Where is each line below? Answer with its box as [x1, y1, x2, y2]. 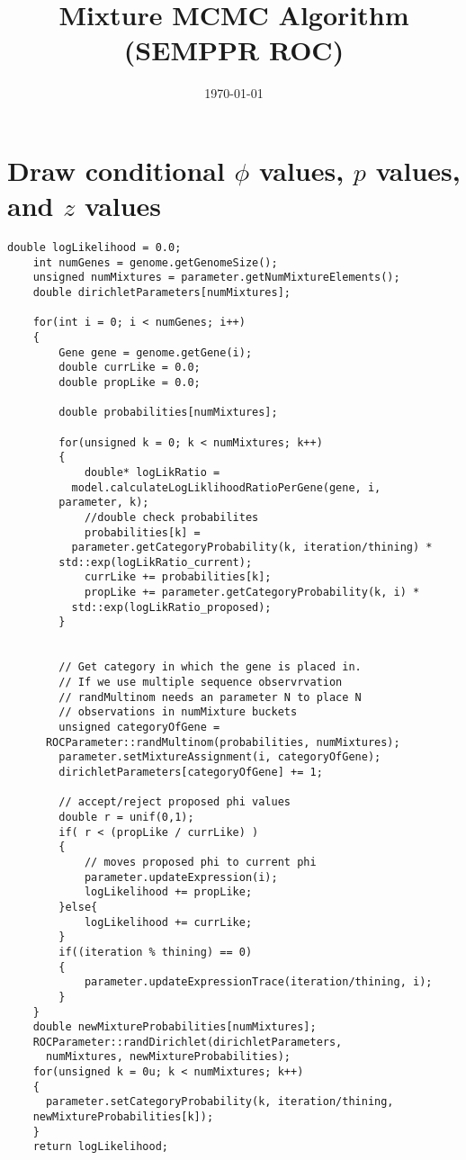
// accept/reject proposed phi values [58, 796, 291, 809]
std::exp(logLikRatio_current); [58, 555, 253, 569]
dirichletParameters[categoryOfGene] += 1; [58, 766, 323, 778]
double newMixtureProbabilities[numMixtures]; [32, 1021, 317, 1034]
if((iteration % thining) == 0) [58, 945, 253, 958]
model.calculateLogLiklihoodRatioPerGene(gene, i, [71, 481, 381, 494]
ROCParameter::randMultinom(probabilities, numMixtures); [45, 735, 400, 749]
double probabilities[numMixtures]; [58, 406, 278, 419]
